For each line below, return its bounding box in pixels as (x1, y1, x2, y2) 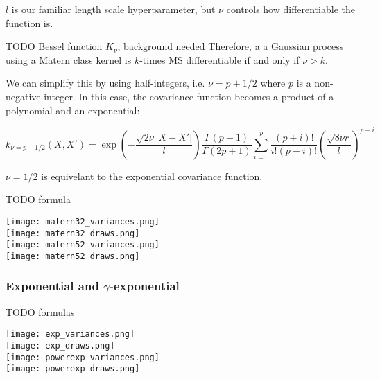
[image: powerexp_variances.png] (6, 352, 159, 362)
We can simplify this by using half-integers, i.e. (6, 76, 205, 90)
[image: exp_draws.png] (6, 340, 115, 351)
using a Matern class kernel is (6, 52, 132, 67)
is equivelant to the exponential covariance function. (41, 168, 263, 183)
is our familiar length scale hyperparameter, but (11, 2, 216, 16)
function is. (6, 15, 53, 30)
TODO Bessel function (6, 39, 103, 53)
